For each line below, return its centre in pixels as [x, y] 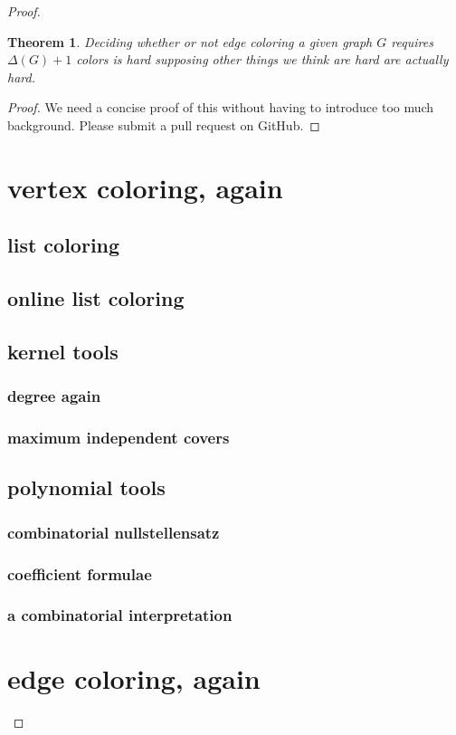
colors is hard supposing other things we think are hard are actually [262, 59]
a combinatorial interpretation [120, 615]
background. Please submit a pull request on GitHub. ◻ [164, 124]
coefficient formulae [80, 573]
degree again [54, 396]
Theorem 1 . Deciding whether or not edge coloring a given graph [190, 41]
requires [412, 41]
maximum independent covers [119, 438]
